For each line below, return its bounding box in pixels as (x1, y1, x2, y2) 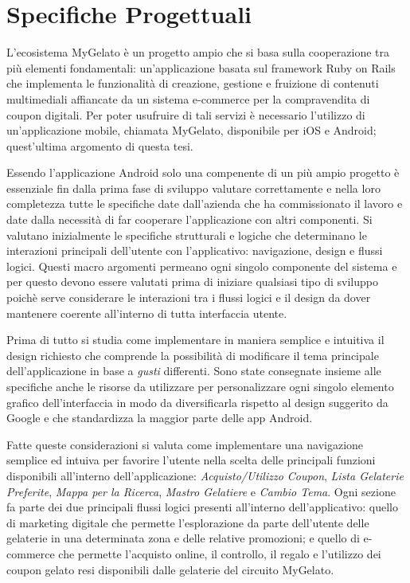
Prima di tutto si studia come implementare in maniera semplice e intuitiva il (6, 331, 385, 348)
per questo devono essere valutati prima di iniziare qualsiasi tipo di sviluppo (6, 273, 378, 290)
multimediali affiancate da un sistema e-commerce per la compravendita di (6, 90, 370, 107)
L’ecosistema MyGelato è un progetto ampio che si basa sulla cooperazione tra (6, 44, 390, 61)
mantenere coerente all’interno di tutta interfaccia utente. (6, 304, 287, 321)
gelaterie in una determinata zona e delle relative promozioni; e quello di (6, 530, 360, 546)
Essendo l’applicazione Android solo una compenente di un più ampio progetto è (6, 164, 400, 181)
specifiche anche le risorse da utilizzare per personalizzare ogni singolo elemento (6, 378, 394, 394)
